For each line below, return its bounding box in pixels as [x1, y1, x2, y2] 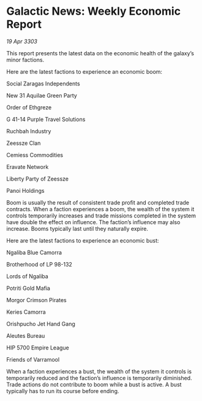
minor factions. [6, 56, 45, 63]
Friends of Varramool [6, 356, 60, 363]
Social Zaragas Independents [6, 80, 81, 87]
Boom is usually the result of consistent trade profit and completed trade [6, 198, 190, 206]
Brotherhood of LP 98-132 [6, 260, 72, 268]
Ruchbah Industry [6, 127, 51, 134]
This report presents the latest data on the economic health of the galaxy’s [6, 49, 195, 56]
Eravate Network [6, 163, 49, 170]
